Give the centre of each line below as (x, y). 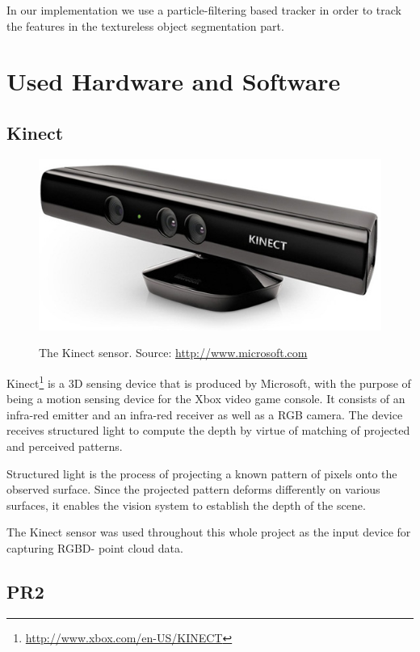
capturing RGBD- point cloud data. (95, 547)
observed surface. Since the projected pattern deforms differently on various (193, 489)
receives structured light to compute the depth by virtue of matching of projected (208, 430)
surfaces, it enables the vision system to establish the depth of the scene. (186, 505)
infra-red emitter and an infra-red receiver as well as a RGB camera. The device (205, 414)
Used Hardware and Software (174, 81)
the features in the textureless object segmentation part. (145, 25)
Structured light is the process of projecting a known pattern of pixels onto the (202, 473)
